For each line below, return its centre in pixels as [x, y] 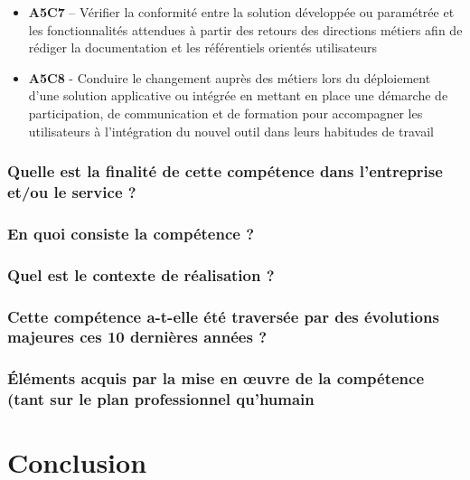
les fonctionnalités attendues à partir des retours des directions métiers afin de [245, 29]
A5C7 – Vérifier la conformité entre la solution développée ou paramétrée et [241, 12]
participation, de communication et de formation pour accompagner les [226, 113]
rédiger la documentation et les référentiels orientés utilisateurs [203, 47]
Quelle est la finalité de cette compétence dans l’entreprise [225, 171]
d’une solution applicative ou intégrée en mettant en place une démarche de [238, 95]
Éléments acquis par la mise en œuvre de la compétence [216, 378]
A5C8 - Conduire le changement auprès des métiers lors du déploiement [230, 77]
